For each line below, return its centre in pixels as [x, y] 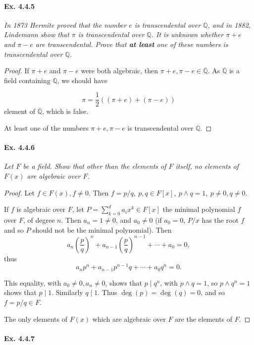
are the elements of [204, 319]
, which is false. [65, 111]
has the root [220, 220]
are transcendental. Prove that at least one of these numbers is [132, 44]
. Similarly [67, 292]
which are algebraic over [129, 319]
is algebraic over [41, 209]
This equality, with [33, 282]
